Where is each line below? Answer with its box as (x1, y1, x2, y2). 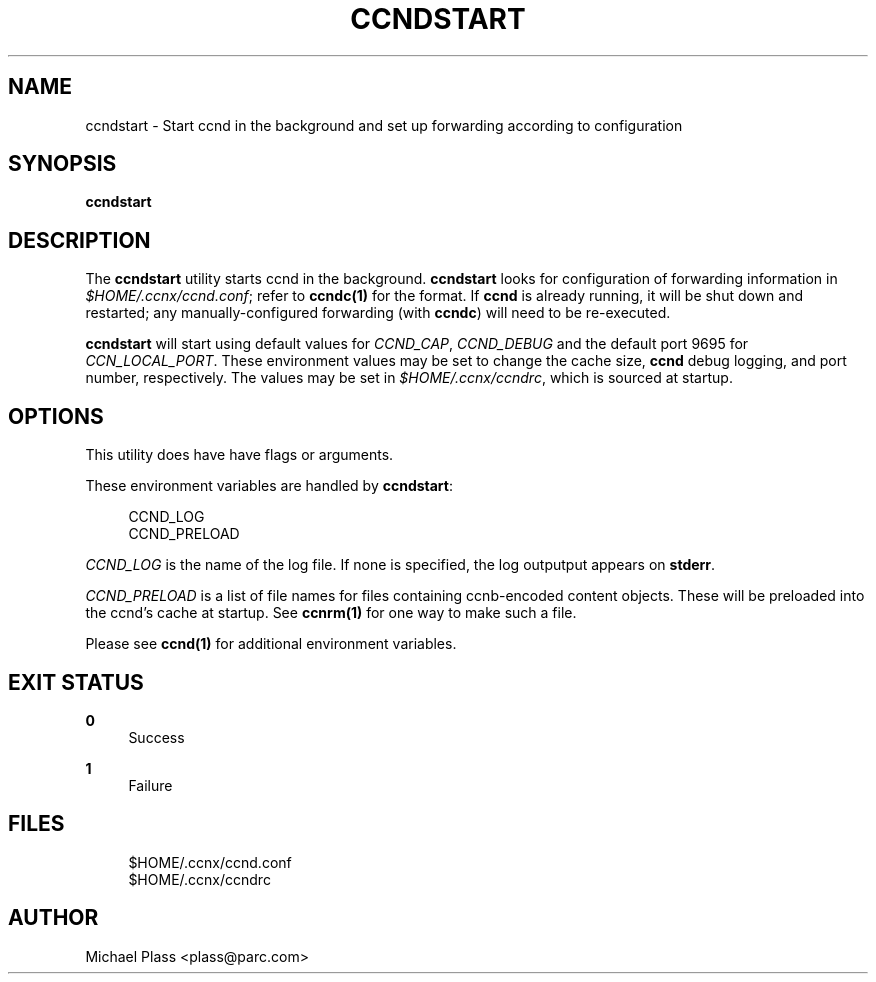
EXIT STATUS (8, 669, 144, 695)
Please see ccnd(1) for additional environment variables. (85, 635, 457, 653)
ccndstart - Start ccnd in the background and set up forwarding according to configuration (85, 116, 683, 134)
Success (128, 728, 185, 746)
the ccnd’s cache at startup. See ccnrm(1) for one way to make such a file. (85, 604, 577, 622)
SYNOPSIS (8, 151, 117, 177)
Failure (128, 776, 173, 794)
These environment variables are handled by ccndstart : (85, 477, 454, 495)
